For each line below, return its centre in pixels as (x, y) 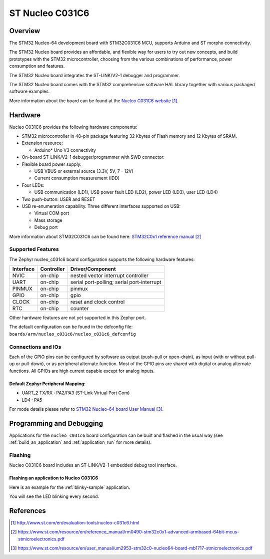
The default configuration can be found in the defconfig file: (71, 327)
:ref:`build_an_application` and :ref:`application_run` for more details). (80, 442)
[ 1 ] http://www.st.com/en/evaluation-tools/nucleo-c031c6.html (75, 523)
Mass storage (48, 220)
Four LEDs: (33, 185)
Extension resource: (42, 143)
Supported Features (34, 249)
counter (79, 309)
